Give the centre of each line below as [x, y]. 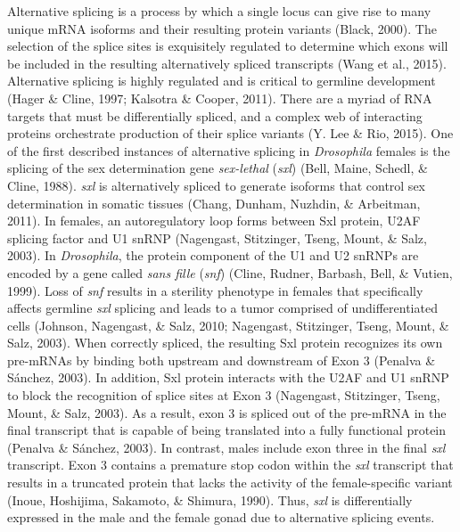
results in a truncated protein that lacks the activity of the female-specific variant [230, 483]
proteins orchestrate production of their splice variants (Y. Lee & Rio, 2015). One [230, 133]
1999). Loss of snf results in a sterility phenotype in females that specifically [215, 290]
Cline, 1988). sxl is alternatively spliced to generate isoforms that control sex [216, 185]
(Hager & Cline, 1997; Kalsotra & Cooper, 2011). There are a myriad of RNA [220, 98]
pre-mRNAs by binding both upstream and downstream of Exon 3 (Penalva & [222, 360]
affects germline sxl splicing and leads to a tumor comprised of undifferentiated [222, 308]
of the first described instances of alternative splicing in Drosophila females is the [229, 150]
